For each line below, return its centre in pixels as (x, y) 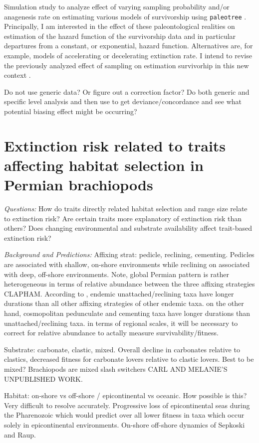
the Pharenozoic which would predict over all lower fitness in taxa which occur (124, 415)
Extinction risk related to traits (115, 145)
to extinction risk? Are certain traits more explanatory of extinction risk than (123, 218)
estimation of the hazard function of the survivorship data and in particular (120, 36)
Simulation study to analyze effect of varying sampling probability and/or (117, 6)
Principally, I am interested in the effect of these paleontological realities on (120, 26)
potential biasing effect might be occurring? (71, 111)
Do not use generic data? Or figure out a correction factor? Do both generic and (127, 91)
